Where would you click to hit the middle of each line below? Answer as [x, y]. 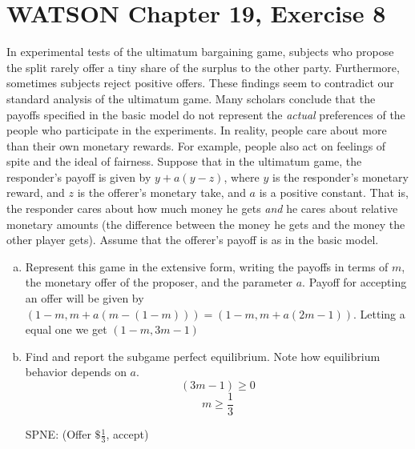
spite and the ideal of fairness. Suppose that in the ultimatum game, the [184, 161]
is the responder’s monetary [340, 176]
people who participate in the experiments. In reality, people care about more [197, 130]
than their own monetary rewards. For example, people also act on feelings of [196, 145]
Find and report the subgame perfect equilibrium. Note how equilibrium [203, 356]
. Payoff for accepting [355, 282]
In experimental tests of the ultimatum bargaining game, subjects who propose [200, 52]
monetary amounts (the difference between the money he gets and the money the [206, 224]
